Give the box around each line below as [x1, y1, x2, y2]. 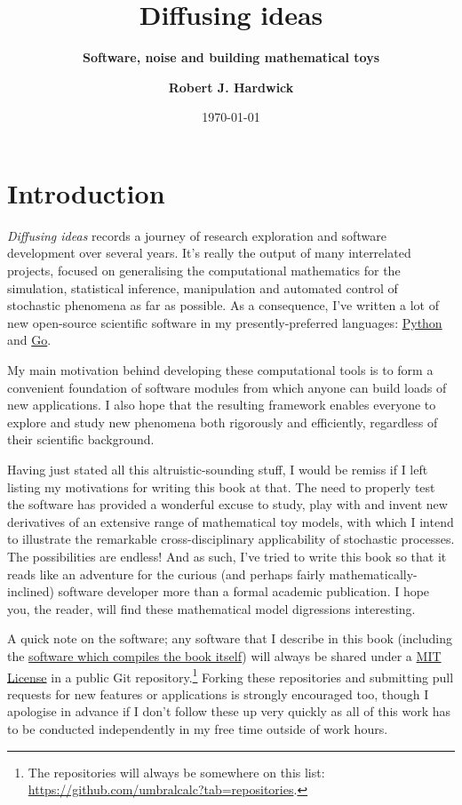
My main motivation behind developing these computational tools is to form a [7, 361, 434, 379]
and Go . [7, 331, 52, 349]
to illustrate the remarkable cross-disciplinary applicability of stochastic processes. [7, 530, 455, 548]
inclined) [7, 582, 54, 601]
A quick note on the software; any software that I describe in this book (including [7, 629, 452, 648]
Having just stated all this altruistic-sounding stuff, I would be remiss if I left [7, 459, 428, 478]
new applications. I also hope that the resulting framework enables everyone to [7, 395, 436, 414]
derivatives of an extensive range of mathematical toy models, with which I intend [7, 512, 454, 530]
